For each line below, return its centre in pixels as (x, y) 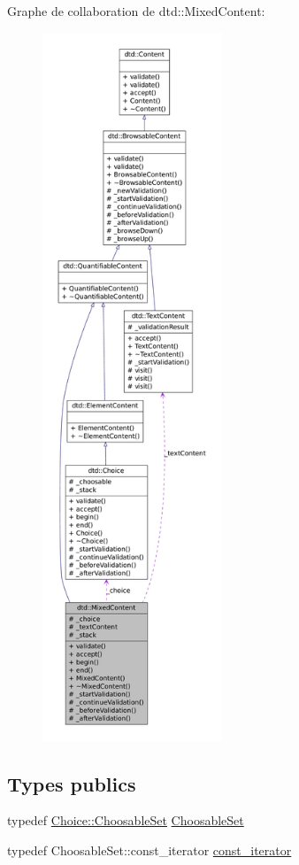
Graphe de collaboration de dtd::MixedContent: (136, 11)
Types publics (72, 783)
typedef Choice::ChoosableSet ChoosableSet (126, 820)
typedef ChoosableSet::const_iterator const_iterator (149, 850)
